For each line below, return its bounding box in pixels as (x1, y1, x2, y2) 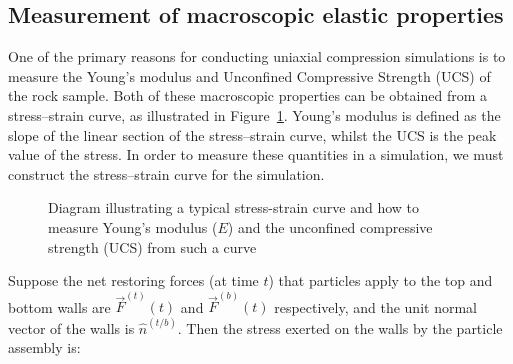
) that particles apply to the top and (268, 270, 493, 291)
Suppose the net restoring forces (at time (8, 270, 259, 291)
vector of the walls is (8, 317, 135, 338)
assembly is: (8, 337, 81, 358)
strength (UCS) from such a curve (48, 236, 257, 257)
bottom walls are (8, 296, 111, 317)
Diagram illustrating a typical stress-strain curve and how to (48, 197, 419, 218)
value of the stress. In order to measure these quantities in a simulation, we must (8, 144, 504, 165)
